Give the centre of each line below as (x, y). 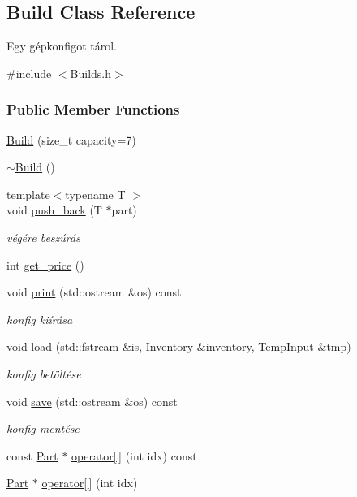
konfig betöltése (44, 373)
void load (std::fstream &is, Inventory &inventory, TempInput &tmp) (179, 346)
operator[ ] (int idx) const (134, 455)
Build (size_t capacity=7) (71, 139)
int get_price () (45, 264)
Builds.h (91, 73)
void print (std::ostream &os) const (94, 292)
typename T (95, 194)
